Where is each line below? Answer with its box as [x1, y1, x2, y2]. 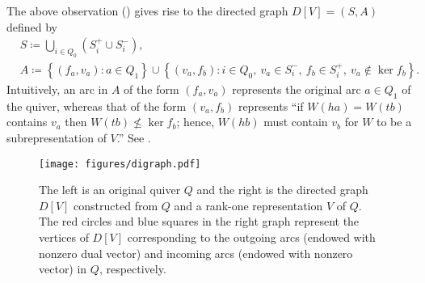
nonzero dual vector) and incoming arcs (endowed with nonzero [39, 244, 353, 261]
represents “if [238, 97, 304, 114]
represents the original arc [232, 81, 361, 97]
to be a [377, 113, 412, 130]
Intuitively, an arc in [6, 81, 108, 97]
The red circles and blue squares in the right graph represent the [39, 213, 360, 230]
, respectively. [99, 260, 166, 277]
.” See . [116, 129, 151, 146]
